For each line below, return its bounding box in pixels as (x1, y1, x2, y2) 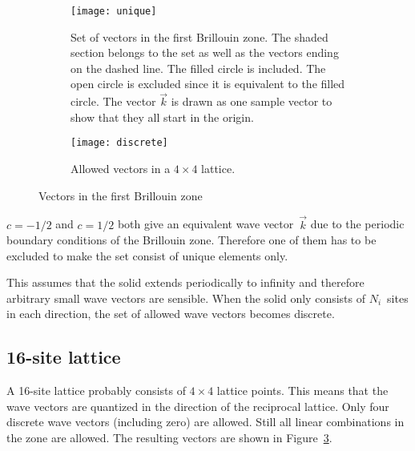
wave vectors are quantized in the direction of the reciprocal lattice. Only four (6, 397, 389, 414)
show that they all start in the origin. (71, 108, 254, 125)
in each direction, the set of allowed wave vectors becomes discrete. (6, 305, 335, 322)
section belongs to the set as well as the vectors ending (71, 44, 339, 61)
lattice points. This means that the (216, 382, 389, 399)
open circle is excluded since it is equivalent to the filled (71, 75, 345, 92)
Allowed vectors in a (71, 160, 171, 177)
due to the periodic (310, 215, 405, 232)
